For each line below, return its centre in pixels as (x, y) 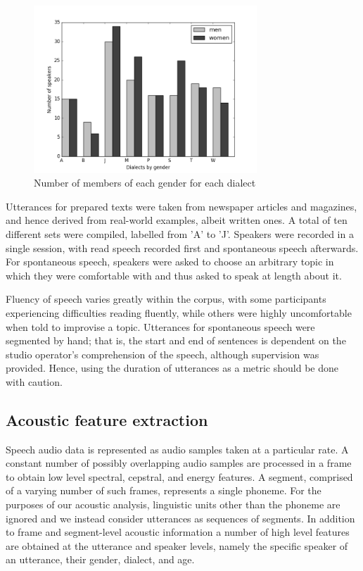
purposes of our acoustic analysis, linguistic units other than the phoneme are (173, 504)
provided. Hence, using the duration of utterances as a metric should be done (172, 368)
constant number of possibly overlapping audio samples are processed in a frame (179, 463)
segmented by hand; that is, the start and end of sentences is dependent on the (176, 340)
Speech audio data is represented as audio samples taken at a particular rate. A (177, 449)
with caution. (34, 381)
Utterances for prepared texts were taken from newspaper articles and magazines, (181, 206)
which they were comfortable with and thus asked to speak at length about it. (174, 275)
